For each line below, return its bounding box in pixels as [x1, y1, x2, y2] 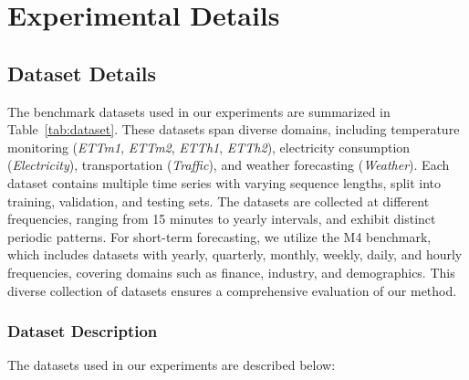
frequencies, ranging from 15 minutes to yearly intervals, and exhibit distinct [7, 209, 436, 228]
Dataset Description [7, 320, 158, 343]
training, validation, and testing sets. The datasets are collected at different [7, 191, 430, 210]
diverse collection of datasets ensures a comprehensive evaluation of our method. [7, 280, 457, 300]
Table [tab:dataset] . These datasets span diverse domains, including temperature [7, 120, 460, 139]
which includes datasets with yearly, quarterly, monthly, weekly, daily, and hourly [7, 245, 463, 264]
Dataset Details [7, 58, 157, 87]
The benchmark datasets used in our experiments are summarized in [7, 101, 391, 121]
